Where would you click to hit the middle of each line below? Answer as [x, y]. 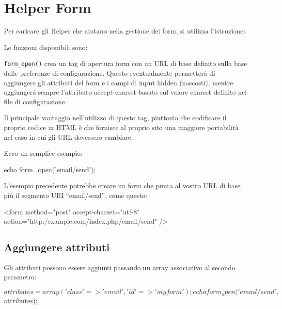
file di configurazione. [35, 101]
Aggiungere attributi [57, 247]
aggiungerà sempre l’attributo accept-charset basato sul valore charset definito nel [125, 92]
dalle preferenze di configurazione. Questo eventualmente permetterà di [110, 73]
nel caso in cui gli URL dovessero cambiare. [69, 137]
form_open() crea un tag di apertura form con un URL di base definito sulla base [125, 63]
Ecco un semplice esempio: [43, 153]
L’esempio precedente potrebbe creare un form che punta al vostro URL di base [122, 186]
